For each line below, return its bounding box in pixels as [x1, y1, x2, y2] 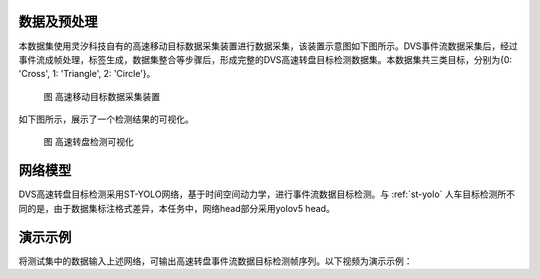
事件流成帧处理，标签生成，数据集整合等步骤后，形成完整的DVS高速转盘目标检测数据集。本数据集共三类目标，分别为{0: [18, 53, 513, 65]
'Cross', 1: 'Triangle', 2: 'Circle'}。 [18, 68, 156, 80]
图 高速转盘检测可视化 [43, 136, 134, 148]
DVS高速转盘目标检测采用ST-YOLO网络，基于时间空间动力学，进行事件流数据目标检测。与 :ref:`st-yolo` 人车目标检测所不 [18, 188, 515, 200]
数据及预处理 [18, 13, 98, 30]
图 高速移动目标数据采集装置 [43, 90, 160, 102]
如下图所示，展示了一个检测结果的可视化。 [18, 113, 194, 125]
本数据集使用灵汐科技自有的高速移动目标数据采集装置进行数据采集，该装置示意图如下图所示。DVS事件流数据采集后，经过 [18, 40, 519, 52]
